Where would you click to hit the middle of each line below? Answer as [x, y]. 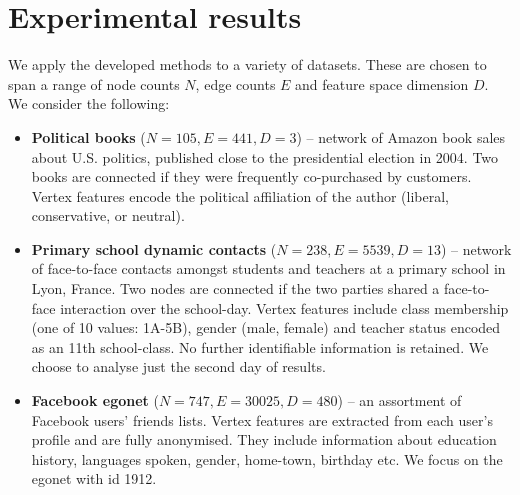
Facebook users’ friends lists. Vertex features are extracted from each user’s [262, 419]
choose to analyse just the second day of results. [178, 366]
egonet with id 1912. [94, 478]
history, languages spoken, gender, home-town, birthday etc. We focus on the [267, 458]
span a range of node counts [94, 83]
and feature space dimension [382, 83]
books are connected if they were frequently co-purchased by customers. [251, 176]
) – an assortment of [399, 400]
